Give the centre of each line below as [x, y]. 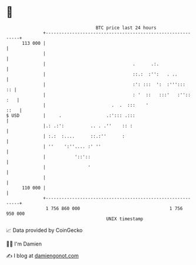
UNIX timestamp [125, 219]
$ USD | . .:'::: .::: [71, 115]
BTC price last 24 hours [126, 28]
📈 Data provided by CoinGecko [44, 230]
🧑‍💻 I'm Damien [24, 244]
